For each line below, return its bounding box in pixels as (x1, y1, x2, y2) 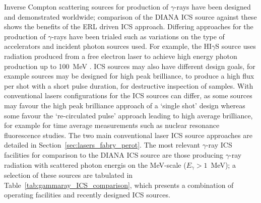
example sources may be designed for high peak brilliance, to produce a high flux (4, 71, 254, 81)
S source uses (215, 41, 256, 51)
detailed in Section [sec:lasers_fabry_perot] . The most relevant (4, 140, 200, 150)
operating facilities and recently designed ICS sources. (4, 189, 170, 200)
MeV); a (211, 159, 236, 170)
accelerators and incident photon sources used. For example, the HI (4, 41, 212, 51)
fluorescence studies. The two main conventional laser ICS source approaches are (4, 129, 252, 140)
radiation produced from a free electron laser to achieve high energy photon (4, 50, 237, 61)
